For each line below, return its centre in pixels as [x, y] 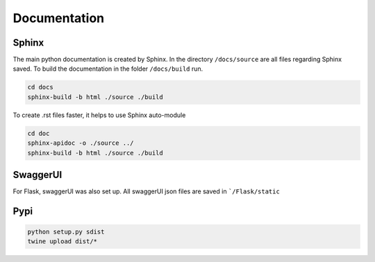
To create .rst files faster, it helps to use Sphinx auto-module [99, 115]
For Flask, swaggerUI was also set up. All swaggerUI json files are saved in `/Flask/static [147, 191]
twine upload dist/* [62, 242]
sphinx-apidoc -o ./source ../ [81, 143]
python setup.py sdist [66, 232]
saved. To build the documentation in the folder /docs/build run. [108, 69]
